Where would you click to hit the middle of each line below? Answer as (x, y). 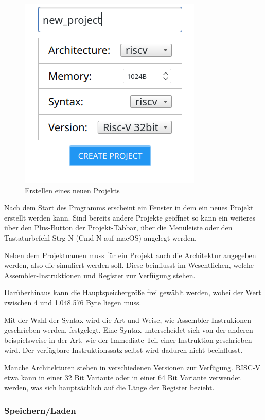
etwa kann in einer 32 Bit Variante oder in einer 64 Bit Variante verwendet (122, 377)
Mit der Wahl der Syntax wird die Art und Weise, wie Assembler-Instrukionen (128, 319)
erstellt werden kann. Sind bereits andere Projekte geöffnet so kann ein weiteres (130, 217)
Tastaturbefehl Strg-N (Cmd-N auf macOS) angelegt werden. (100, 237)
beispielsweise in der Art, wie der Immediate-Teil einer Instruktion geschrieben (128, 340)
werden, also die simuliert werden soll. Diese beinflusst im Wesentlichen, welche (129, 265)
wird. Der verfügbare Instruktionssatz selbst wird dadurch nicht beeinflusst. (123, 350)
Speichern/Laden (40, 410)
